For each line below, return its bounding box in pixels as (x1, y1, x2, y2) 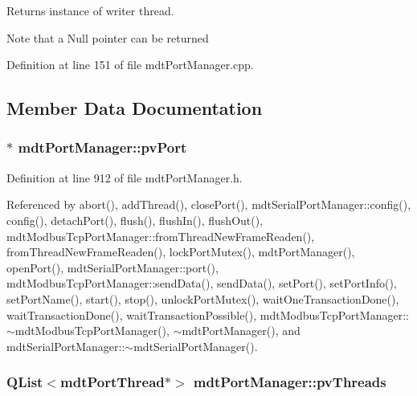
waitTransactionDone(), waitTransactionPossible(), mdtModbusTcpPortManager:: (6, 306, 409, 323)
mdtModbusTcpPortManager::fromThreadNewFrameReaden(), (6, 227, 315, 244)
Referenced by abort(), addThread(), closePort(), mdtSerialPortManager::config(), (6, 196, 411, 213)
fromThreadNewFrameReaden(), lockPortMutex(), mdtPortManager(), (6, 243, 355, 260)
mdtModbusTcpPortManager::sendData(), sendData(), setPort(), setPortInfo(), (6, 275, 397, 292)
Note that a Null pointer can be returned (6, 29, 209, 46)
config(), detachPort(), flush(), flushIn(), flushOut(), (6, 211, 264, 228)
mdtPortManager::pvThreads (193, 372, 386, 392)
